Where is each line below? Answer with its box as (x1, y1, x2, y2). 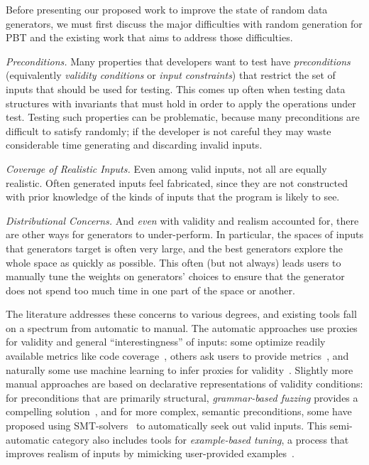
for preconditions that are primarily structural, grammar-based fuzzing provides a (6, 390, 358, 405)
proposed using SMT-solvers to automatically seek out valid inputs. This (6, 418, 327, 433)
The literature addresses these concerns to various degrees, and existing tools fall (6, 306, 357, 321)
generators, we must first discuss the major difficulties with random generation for (6, 16, 363, 31)
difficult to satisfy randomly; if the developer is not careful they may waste (6, 123, 331, 138)
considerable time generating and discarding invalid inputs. (6, 137, 263, 152)
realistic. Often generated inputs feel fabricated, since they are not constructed (6, 175, 348, 190)
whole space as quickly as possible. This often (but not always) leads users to (6, 255, 341, 269)
